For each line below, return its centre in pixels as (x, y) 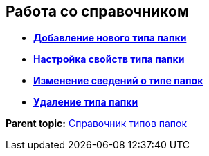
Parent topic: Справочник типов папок (97, 124)
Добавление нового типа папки (110, 38)
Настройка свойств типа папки (109, 59)
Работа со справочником (98, 11)
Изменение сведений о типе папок (118, 81)
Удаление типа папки (86, 102)
